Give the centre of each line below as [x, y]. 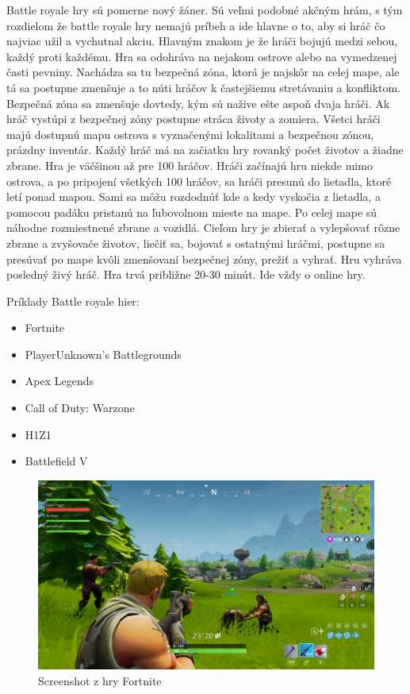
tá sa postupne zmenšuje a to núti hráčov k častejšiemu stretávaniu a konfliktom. [204, 87]
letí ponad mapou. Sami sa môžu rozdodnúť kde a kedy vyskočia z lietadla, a [194, 197]
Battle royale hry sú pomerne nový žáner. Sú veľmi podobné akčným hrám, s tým [205, 10]
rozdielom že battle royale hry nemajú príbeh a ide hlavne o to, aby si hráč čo [196, 25]
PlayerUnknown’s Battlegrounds [103, 354]
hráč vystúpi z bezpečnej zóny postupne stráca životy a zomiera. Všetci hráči [194, 119]
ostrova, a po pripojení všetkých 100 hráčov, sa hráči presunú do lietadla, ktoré [199, 181]
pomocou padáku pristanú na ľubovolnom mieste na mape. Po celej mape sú [192, 212]
